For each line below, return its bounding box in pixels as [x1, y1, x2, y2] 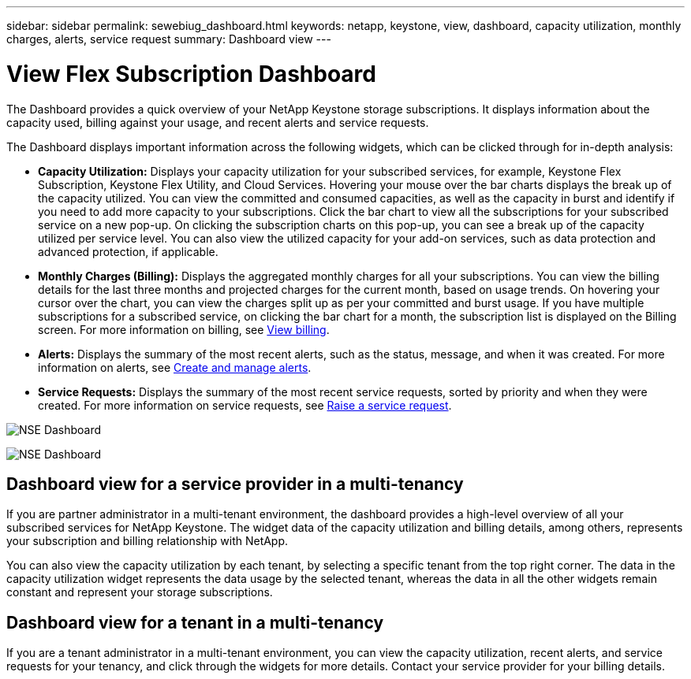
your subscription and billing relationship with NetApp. [6, 534, 289, 548]
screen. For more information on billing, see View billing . [38, 322, 330, 336]
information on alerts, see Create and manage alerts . [38, 360, 312, 374]
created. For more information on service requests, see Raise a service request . [38, 398, 452, 412]
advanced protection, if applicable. [38, 244, 219, 258]
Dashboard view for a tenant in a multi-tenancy [6, 612, 384, 633]
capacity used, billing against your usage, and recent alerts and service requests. [6, 115, 429, 129]
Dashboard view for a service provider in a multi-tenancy [6, 473, 464, 494]
